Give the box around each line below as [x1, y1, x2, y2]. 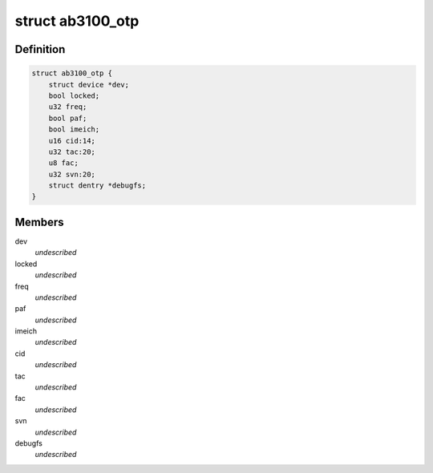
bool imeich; [48, 125, 100, 134]
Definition [14, 42, 66, 56]
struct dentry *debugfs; [48, 181, 147, 190]
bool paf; [48, 113, 87, 123]
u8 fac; [48, 159, 79, 168]
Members [14, 215, 64, 228]
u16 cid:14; [48, 136, 96, 145]
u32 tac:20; [48, 147, 96, 156]
